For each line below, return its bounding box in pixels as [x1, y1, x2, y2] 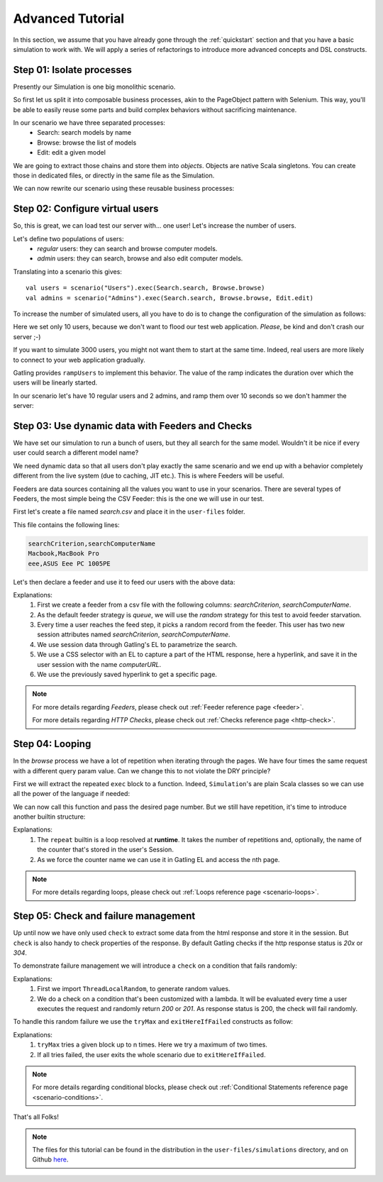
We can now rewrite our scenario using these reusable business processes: [13, 184, 235, 193]
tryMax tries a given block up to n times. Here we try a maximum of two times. [37, 1040, 267, 1049]
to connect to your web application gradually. [13, 355, 145, 364]
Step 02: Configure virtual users [13, 203, 159, 215]
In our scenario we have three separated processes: [13, 118, 166, 127]
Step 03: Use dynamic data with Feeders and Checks [13, 419, 252, 432]
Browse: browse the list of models [37, 138, 137, 147]
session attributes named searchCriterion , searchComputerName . [37, 630, 231, 639]
